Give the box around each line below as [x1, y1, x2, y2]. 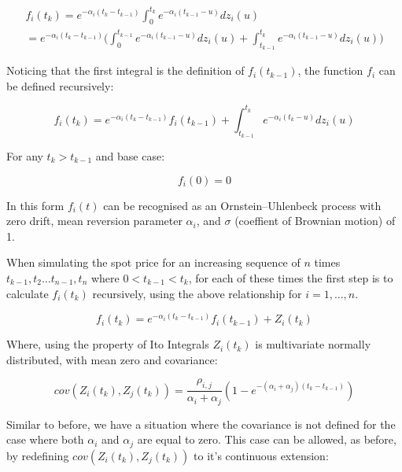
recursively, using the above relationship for [92, 285, 302, 301]
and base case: [95, 147, 165, 164]
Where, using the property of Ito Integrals [6, 336, 209, 352]
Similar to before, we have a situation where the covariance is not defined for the [6, 415, 396, 432]
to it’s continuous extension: [194, 447, 329, 463]
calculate [6, 285, 49, 301]
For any [6, 147, 43, 164]
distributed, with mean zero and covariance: [6, 351, 218, 367]
